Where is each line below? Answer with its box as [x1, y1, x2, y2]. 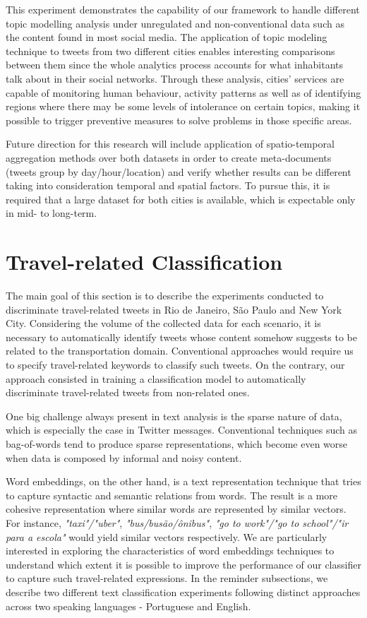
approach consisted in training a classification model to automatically [6, 371, 306, 386]
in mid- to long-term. [6, 206, 97, 220]
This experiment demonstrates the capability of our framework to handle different [6, 2, 360, 16]
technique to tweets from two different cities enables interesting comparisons [6, 43, 335, 58]
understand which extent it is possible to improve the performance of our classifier [6, 557, 361, 571]
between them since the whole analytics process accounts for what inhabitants [6, 57, 344, 72]
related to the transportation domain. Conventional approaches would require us [6, 343, 354, 358]
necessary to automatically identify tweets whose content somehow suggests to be [6, 329, 357, 344]
